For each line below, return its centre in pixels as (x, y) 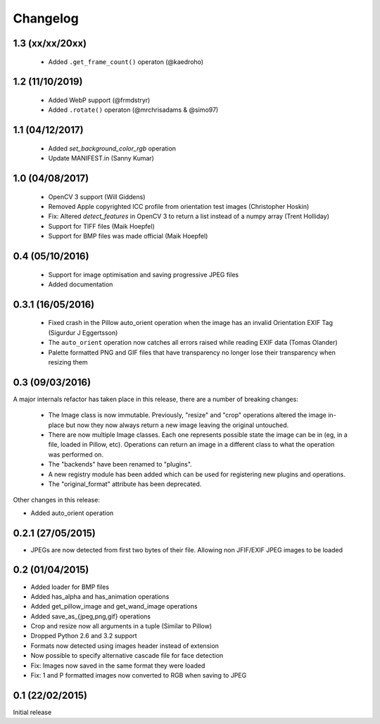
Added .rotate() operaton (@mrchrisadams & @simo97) (133, 110)
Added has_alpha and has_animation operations (100, 596)
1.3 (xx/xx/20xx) (50, 43)
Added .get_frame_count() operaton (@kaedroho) (126, 62)
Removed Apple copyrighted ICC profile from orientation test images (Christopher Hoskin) (179, 206)
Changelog (46, 18)
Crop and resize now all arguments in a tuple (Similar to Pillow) (121, 626)
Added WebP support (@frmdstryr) (99, 100)
